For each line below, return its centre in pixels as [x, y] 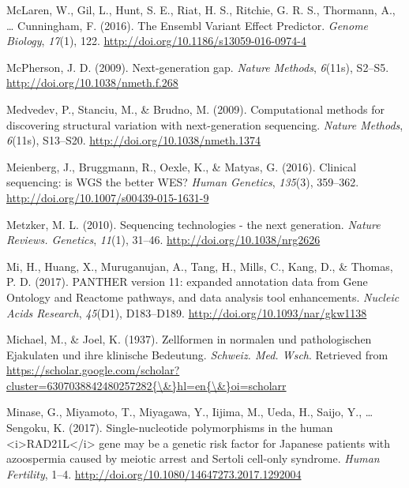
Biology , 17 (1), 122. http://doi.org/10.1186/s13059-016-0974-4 [156, 41]
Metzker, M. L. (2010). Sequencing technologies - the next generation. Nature [193, 224]
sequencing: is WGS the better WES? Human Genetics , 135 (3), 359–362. [183, 182]
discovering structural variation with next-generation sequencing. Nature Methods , [205, 124]
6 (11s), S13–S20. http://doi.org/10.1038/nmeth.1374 [133, 140]
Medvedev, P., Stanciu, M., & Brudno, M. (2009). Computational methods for [195, 109]
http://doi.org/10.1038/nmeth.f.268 [92, 83]
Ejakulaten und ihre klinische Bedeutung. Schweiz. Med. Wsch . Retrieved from [197, 354]
